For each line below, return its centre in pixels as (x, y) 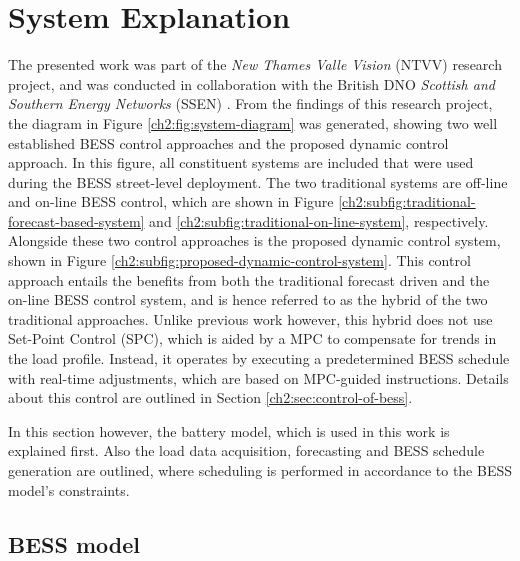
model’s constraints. (69, 489)
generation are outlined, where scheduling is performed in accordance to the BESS (260, 470)
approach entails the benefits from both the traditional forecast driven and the (249, 279)
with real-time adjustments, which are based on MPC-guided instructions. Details (258, 377)
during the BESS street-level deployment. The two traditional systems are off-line (258, 181)
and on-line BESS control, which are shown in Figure (171, 201)
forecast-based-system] (76, 220)
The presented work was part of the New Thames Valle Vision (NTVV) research (255, 64)
